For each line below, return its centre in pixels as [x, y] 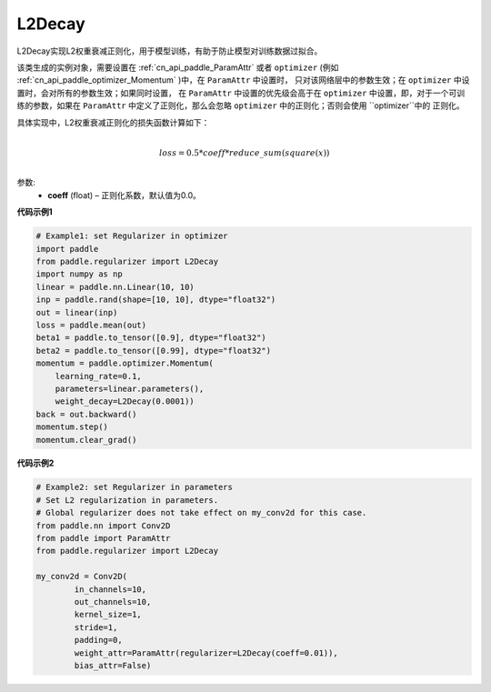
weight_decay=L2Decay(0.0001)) [125, 401]
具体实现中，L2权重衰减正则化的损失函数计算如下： [113, 122]
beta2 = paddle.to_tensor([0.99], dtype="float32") [154, 351]
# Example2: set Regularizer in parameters [135, 487]
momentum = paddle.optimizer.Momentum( [125, 363]
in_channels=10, [110, 589]
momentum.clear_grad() [86, 440]
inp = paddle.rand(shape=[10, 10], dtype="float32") [156, 300]
